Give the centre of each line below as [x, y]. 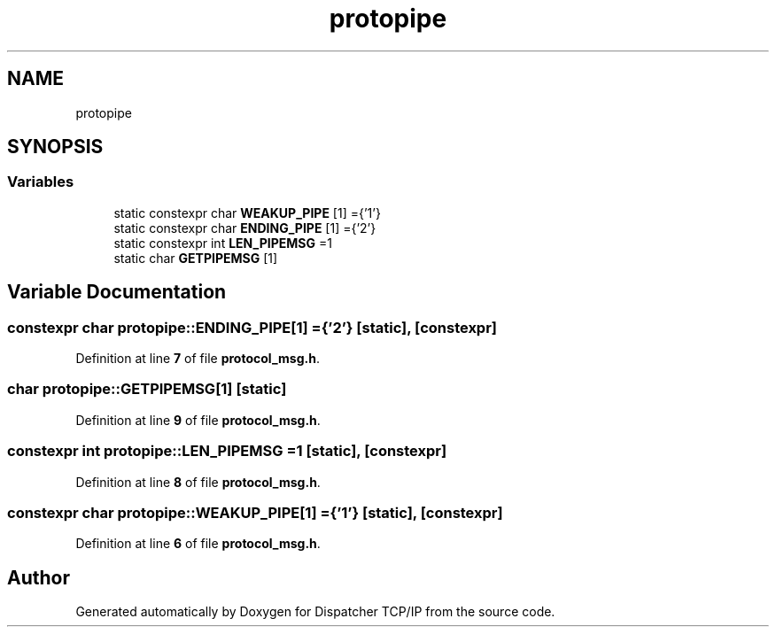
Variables [41, 182]
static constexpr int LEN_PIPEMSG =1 [223, 243]
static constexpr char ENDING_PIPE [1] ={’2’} [245, 228]
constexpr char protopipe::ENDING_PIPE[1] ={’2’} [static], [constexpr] [252, 327]
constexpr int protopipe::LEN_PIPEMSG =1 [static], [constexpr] [227, 451]
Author [39, 577]
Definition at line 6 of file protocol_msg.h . [198, 544]
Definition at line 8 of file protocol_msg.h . [198, 482]
